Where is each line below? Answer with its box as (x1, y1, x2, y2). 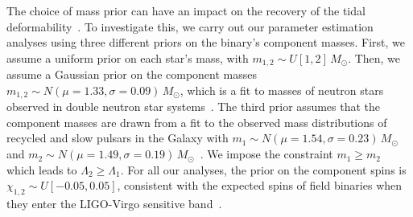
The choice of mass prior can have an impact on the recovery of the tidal (6, 2, 366, 18)
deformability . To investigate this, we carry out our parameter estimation (6, 18, 374, 35)
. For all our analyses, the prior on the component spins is (120, 161, 407, 178)
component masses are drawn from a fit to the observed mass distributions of (6, 113, 387, 130)
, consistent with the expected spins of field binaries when (117, 177, 403, 194)
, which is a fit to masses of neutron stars (180, 81, 384, 98)
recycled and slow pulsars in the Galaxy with (6, 129, 229, 146)
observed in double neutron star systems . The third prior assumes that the (6, 98, 381, 115)
